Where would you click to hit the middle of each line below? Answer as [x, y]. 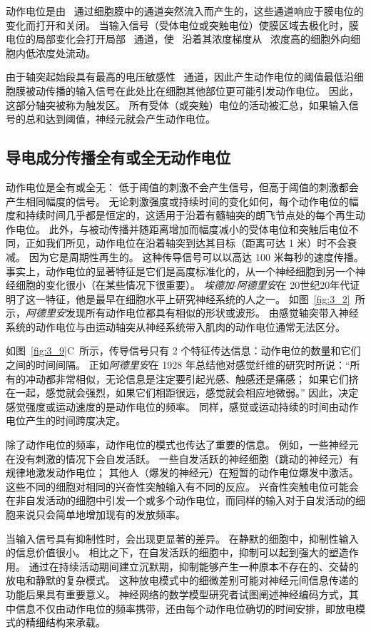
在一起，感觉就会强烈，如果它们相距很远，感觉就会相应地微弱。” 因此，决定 [182, 393]
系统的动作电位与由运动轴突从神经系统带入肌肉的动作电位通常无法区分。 [176, 326]
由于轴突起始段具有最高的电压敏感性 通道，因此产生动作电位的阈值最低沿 [180, 77]
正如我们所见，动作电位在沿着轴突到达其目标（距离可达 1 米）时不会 [186, 243]
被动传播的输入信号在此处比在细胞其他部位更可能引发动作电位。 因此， [192, 90]
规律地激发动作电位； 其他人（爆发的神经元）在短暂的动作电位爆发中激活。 [182, 472]
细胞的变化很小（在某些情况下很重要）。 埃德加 [124, 285]
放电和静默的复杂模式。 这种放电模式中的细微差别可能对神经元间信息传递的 [182, 580]
